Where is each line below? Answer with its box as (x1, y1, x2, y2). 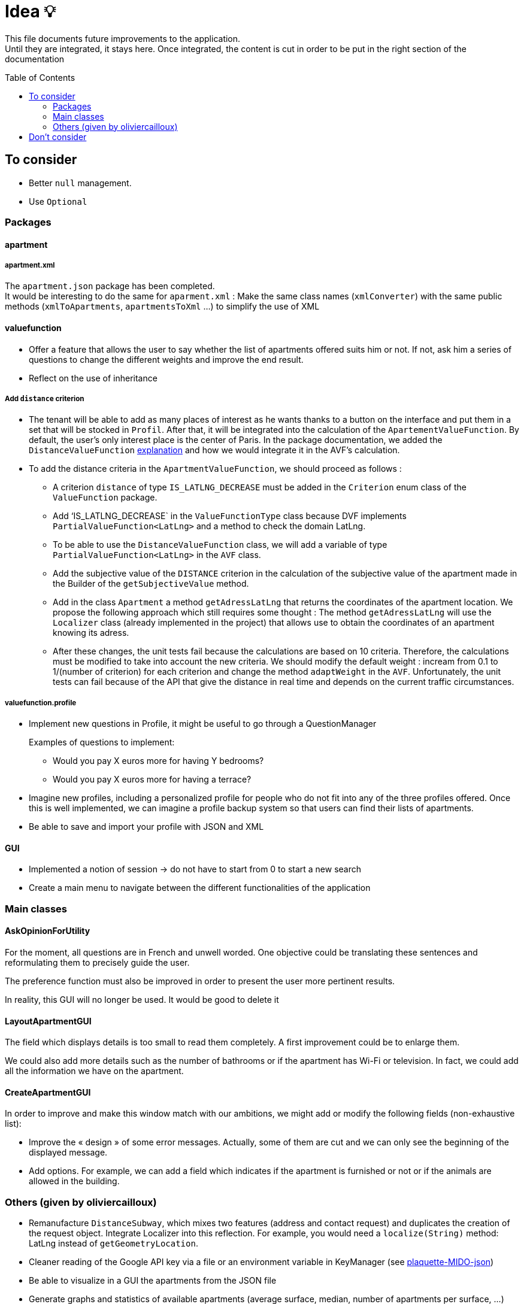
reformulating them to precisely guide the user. (5, 957, 190, 968)
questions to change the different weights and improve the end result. (29, 354, 304, 365)
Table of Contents (5, 72, 75, 83)
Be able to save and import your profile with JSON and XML (29, 821, 264, 832)
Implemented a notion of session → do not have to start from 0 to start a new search (29, 864, 362, 875)
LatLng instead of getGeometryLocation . (29, 1238, 198, 1249)
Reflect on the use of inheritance (29, 372, 157, 383)
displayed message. (29, 1147, 108, 1158)
